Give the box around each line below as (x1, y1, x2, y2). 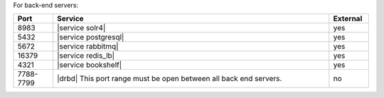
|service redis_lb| (57, 51, 115, 61)
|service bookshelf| (57, 60, 122, 70)
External (333, 14, 363, 24)
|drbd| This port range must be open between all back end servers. (57, 74, 282, 84)
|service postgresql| (57, 32, 124, 42)
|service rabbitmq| (57, 42, 119, 51)
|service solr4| (57, 23, 106, 33)
